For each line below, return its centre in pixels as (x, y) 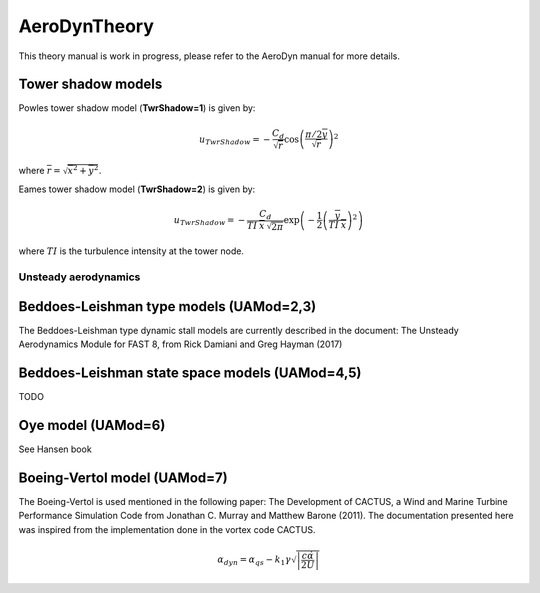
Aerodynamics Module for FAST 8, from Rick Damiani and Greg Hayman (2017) (180, 344)
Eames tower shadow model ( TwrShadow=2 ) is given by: (137, 189)
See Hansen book (55, 449)
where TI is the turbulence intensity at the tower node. (131, 251)
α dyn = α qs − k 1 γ (254, 560)
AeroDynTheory (86, 26)
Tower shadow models (90, 84)
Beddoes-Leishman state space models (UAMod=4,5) (190, 372)
